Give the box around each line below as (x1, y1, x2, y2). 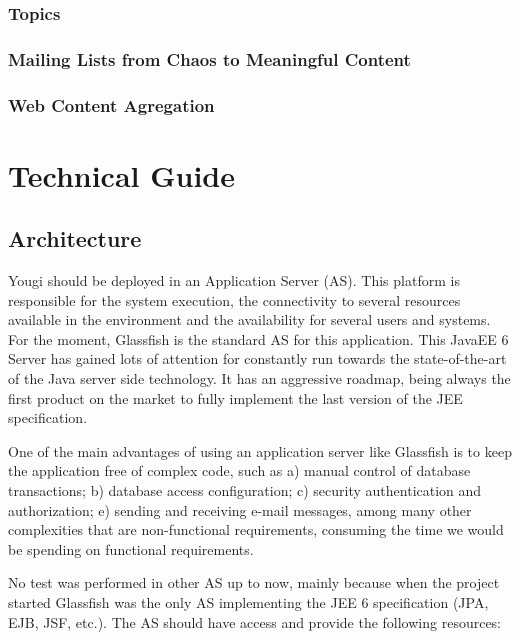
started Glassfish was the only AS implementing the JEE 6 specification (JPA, (8, 592, 489, 613)
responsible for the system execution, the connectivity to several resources (8, 289, 461, 310)
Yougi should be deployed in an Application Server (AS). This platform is (8, 270, 460, 291)
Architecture (8, 223, 142, 254)
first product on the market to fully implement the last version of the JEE (8, 387, 463, 408)
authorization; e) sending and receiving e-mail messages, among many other (8, 499, 472, 520)
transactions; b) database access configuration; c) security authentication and (8, 480, 482, 501)
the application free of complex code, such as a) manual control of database (8, 460, 471, 481)
